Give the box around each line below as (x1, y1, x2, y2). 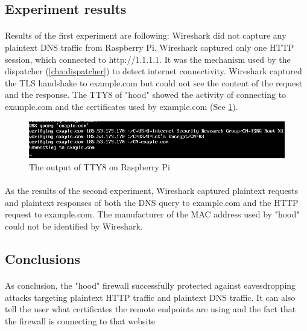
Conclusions (5, 249, 81, 268)
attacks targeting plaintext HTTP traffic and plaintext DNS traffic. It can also (5, 291, 296, 303)
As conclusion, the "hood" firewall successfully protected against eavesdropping (5, 278, 296, 291)
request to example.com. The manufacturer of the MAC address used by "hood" (5, 208, 300, 220)
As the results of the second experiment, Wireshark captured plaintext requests (5, 184, 299, 197)
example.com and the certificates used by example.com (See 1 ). (5, 100, 238, 112)
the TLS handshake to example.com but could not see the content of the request (5, 76, 303, 89)
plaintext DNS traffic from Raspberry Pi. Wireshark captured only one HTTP (5, 40, 294, 53)
